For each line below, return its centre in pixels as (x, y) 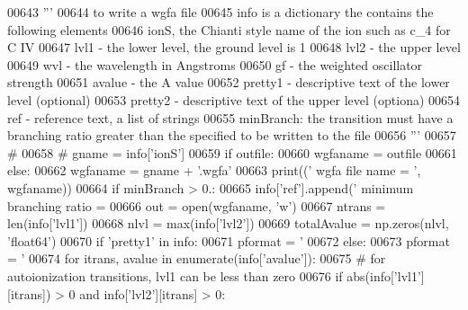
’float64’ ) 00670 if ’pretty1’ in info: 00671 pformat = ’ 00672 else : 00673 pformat (229, 240)
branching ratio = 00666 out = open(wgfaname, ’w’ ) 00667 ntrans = (197, 205)
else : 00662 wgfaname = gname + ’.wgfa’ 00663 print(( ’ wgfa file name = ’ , (214, 170)
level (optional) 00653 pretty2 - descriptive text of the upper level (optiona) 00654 (234, 99)
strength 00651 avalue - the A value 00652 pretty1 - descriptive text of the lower (229, 82)
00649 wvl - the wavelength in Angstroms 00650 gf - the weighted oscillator (215, 64)
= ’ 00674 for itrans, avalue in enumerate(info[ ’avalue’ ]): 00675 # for (197, 258)
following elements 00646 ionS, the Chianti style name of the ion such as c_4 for (229, 29)
